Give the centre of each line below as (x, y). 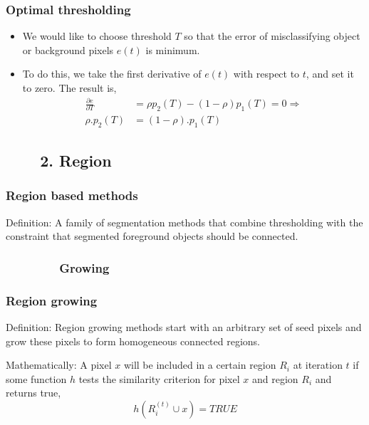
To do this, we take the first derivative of (112, 74)
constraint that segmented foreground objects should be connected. (152, 236)
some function (36, 378)
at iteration (318, 365)
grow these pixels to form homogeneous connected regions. (133, 341)
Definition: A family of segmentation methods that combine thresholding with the (184, 222)
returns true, (33, 393)
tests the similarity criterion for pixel (159, 378)
